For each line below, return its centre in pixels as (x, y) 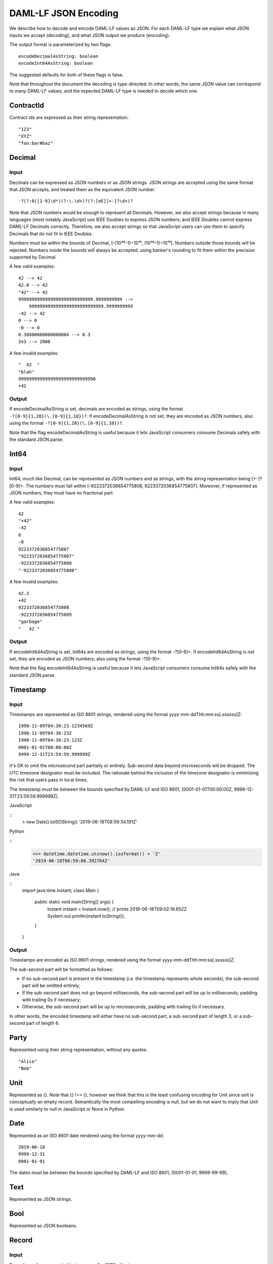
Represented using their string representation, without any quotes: (78, 1050)
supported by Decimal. (33, 257)
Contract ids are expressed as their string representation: (69, 118)
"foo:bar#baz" (36, 143)
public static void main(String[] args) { (74, 902)
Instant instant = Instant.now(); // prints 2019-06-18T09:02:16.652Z (117, 909)
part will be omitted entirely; (51, 985)
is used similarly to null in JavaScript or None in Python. (67, 1109)
